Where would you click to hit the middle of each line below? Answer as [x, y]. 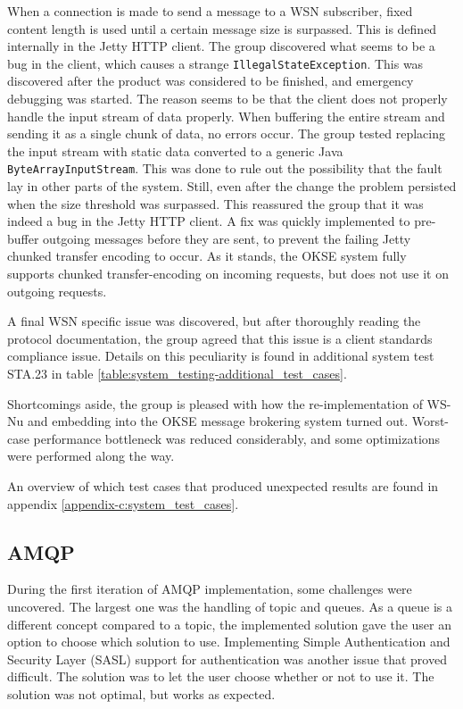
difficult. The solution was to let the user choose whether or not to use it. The [221, 676]
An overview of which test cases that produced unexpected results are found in [223, 485]
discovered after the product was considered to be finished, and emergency [211, 81]
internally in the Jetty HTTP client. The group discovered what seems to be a [221, 46]
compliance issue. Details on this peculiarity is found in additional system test [221, 356]
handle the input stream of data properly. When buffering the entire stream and [226, 116]
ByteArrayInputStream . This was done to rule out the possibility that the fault [225, 168]
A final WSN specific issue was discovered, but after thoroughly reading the [214, 321]
